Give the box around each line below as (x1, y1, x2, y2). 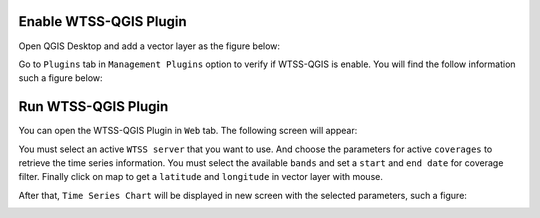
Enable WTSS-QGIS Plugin (18, 13, 187, 30)
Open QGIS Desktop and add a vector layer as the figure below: (18, 40, 280, 52)
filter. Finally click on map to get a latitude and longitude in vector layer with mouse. (18, 171, 384, 183)
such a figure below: (18, 72, 104, 84)
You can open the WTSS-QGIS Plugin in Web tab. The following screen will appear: (18, 125, 358, 137)
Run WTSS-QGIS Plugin (18, 98, 169, 115)
